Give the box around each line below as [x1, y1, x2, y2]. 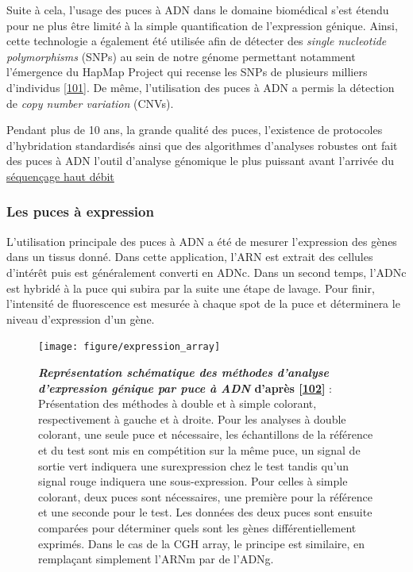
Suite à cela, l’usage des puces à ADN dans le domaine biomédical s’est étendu [6, 2, 389, 17]
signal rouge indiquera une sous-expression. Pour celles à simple [38, 473, 348, 489]
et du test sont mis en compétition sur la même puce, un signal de [38, 441, 361, 458]
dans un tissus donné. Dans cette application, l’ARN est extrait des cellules [6, 248, 373, 265]
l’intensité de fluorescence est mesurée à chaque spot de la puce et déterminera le [6, 295, 400, 312]
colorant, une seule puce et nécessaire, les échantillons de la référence [38, 426, 373, 443]
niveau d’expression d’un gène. [6, 310, 155, 327]
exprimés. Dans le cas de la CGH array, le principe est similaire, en [38, 535, 365, 551]
